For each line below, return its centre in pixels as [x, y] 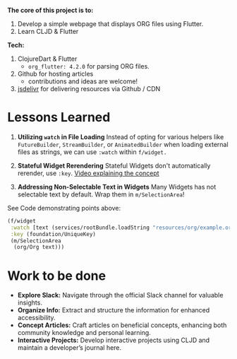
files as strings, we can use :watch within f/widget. [92, 152]
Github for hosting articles [55, 74]
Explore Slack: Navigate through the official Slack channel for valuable [120, 295]
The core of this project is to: [50, 10]
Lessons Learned [59, 118]
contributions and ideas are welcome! [83, 81]
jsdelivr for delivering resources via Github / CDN [89, 89]
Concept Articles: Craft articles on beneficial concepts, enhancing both [122, 325]
